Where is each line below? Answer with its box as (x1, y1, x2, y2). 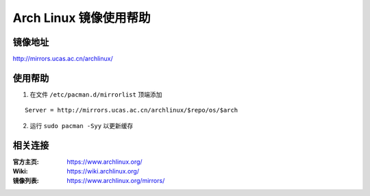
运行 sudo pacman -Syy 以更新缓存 (29, 121, 134, 130)
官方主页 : (12, 158, 39, 166)
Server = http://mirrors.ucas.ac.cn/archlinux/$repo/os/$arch (25, 106, 238, 114)
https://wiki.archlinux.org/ (66, 167, 140, 175)
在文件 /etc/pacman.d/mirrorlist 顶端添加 (29, 90, 162, 99)
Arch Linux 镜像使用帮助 (12, 10, 151, 25)
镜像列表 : (12, 177, 39, 185)
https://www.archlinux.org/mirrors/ (66, 177, 165, 185)
